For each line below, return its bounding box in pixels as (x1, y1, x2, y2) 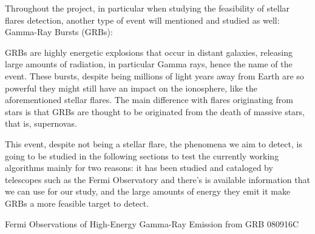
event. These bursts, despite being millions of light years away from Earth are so (5, 69, 304, 82)
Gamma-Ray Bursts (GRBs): (5, 25, 113, 38)
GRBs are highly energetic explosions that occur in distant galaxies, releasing (5, 45, 293, 58)
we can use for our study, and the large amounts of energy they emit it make (5, 185, 291, 198)
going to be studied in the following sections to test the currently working (5, 149, 279, 162)
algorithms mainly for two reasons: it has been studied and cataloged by (5, 161, 273, 174)
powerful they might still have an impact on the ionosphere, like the (5, 81, 257, 94)
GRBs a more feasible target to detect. (5, 196, 149, 209)
